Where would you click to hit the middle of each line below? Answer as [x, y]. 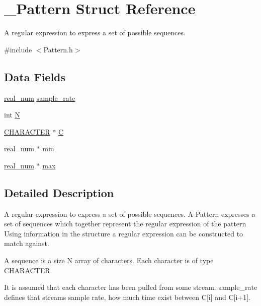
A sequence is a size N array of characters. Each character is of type [109, 260]
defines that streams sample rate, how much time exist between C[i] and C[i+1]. [127, 297]
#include [18, 49]
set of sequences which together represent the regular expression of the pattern [125, 224]
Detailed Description [59, 192]
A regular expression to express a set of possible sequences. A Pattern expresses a [130, 213]
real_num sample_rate [40, 98]
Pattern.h [58, 49]
